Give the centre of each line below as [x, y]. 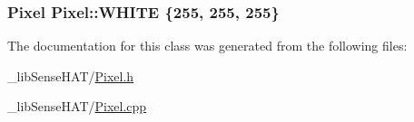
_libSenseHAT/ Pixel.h [71, 75]
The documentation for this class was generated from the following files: [207, 46]
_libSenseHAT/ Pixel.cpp [77, 106]
